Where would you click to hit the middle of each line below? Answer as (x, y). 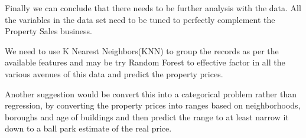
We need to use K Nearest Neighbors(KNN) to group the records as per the (142, 50)
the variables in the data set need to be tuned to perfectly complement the (140, 19)
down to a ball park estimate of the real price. (88, 128)
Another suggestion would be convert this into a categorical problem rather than (151, 93)
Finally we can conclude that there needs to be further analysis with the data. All (153, 8)
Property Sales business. (48, 31)
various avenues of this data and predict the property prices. (114, 73)
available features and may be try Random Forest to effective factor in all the (145, 62)
